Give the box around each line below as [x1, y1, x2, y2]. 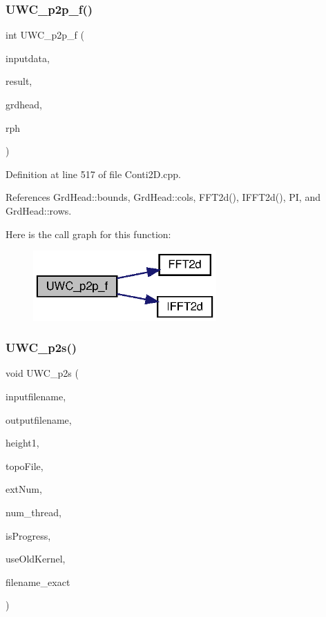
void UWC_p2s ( [6, 366, 79, 380]
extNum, [6, 482, 42, 496]
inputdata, [6, 50, 50, 65]
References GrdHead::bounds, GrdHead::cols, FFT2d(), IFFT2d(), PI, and [6, 190, 320, 204]
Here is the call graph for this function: [6, 226, 171, 241]
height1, [6, 435, 39, 450]
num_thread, [6, 505, 61, 519]
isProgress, [6, 528, 51, 542]
